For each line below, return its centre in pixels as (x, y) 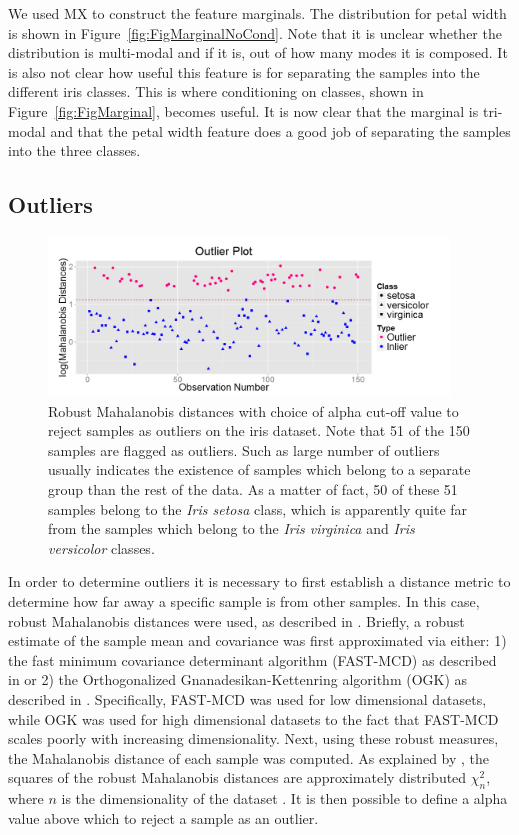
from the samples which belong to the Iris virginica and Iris (231, 528)
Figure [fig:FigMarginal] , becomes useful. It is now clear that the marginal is (243, 110)
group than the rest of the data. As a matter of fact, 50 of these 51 (253, 489)
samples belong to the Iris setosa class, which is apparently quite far (258, 508)
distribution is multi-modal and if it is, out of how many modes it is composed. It (258, 52)
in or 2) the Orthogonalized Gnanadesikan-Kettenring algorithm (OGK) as (238, 679)
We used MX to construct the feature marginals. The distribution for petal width (257, 13)
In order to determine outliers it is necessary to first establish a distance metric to (259, 581)
